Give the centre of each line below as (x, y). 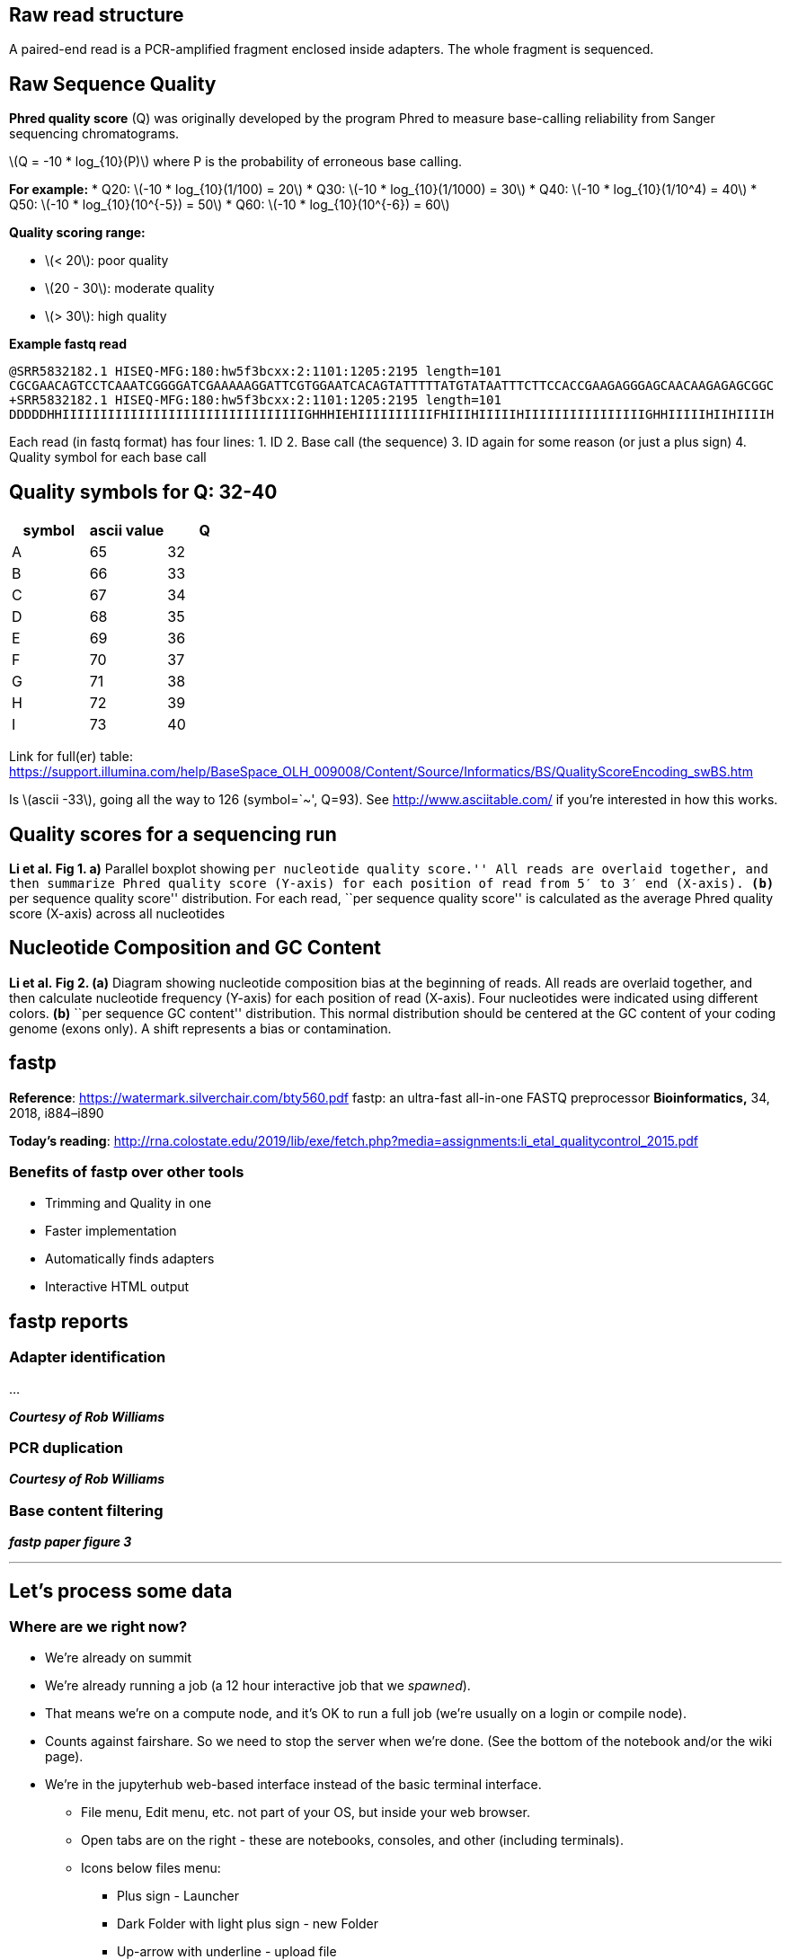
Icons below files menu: (151, 1868)
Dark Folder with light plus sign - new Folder (248, 1924)
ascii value (127, 531)
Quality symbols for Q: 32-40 (143, 492)
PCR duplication (66, 1447)
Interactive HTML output (117, 1287)
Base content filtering (86, 1510)
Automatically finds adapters (130, 1259)
